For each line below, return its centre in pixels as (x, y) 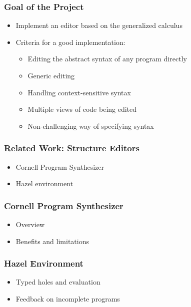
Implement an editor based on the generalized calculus (99, 25)
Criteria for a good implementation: (70, 42)
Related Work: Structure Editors (72, 148)
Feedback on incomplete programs (68, 299)
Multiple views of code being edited (82, 109)
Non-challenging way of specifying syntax (91, 126)
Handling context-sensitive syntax (79, 92)
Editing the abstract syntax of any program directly (107, 59)
